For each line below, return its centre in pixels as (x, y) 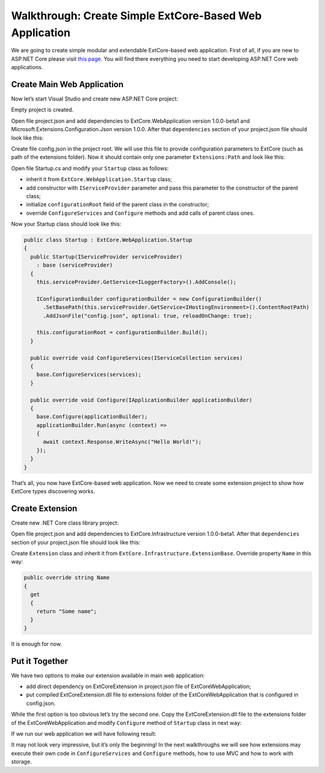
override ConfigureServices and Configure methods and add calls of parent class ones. (141, 213)
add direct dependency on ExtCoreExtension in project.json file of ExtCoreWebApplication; (139, 686)
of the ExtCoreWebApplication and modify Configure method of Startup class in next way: (126, 722)
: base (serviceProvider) (75, 265)
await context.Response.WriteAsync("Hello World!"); (122, 442)
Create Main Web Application (67, 84)
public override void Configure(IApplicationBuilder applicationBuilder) (141, 400)
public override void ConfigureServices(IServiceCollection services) (137, 358)
